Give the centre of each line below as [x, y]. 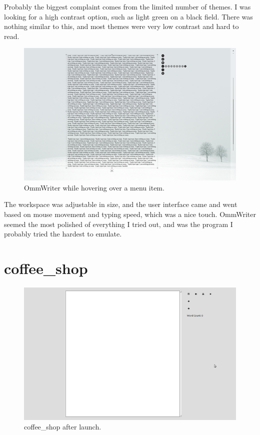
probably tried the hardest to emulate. [63, 234]
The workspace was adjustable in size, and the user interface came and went [121, 204]
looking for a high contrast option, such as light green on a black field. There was [128, 16]
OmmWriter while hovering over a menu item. [94, 187]
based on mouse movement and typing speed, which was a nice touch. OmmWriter [130, 214]
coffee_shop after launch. [63, 427]
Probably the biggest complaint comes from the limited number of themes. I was [127, 6]
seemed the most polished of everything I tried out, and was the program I [118, 224]
